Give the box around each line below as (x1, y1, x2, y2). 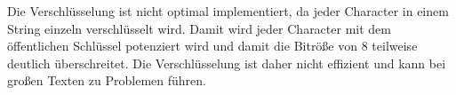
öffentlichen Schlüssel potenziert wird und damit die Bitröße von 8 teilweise (7, 36, 418, 55)
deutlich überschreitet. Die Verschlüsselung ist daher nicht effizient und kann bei (7, 53, 446, 72)
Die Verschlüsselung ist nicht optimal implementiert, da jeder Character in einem (7, 2, 449, 20)
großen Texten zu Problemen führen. (7, 71, 206, 90)
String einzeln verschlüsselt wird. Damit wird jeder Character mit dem (7, 19, 391, 37)
